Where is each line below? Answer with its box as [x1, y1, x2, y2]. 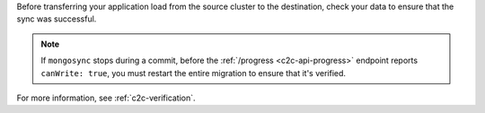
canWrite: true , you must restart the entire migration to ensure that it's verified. [40, 67, 346, 78]
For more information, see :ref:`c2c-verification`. [16, 92, 197, 103]
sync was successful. [16, 13, 97, 24]
